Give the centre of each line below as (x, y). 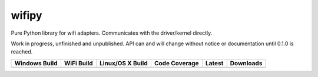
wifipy (26, 15)
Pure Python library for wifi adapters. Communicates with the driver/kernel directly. (112, 33)
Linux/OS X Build (123, 63)
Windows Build (36, 63)
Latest (214, 63)
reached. (22, 52)
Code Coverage (176, 63)
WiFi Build (79, 63)
